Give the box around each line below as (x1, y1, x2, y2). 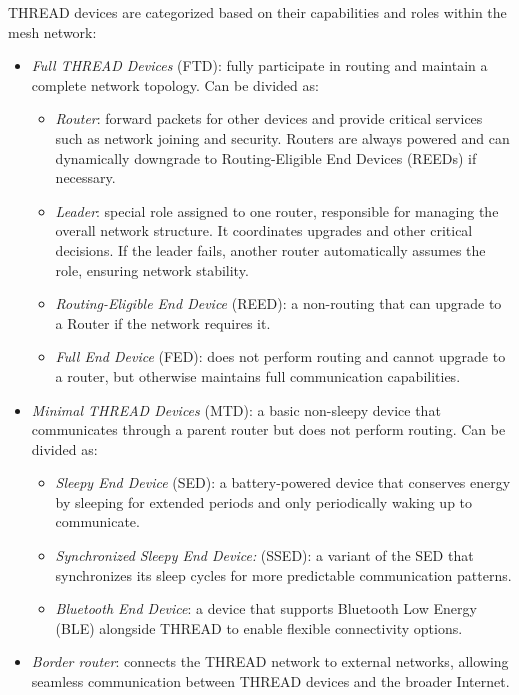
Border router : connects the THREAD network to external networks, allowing (31, 651, 509, 672)
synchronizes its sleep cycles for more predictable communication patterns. (55, 564, 512, 585)
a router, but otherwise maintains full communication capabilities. (55, 365, 461, 386)
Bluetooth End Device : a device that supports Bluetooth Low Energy (55, 598, 477, 619)
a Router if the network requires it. (55, 312, 271, 333)
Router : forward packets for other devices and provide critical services (55, 108, 483, 129)
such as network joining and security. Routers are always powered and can (55, 127, 510, 148)
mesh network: (8, 21, 97, 42)
